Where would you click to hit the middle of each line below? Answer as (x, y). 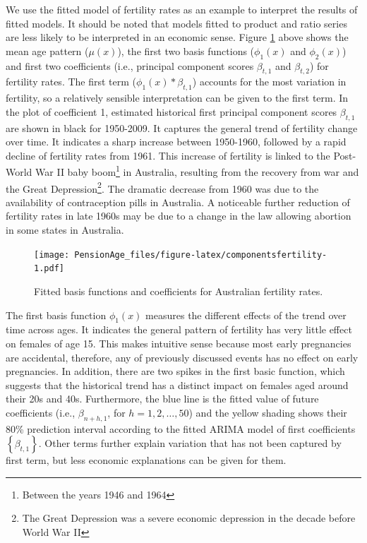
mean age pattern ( (47, 50)
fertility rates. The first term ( (71, 82)
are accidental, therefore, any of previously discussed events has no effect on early (182, 357)
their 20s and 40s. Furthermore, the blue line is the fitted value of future (162, 399)
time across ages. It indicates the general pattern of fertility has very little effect (179, 329)
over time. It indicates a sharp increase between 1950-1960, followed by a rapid (176, 142)
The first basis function (56, 315)
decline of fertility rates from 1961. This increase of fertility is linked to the (168, 155)
